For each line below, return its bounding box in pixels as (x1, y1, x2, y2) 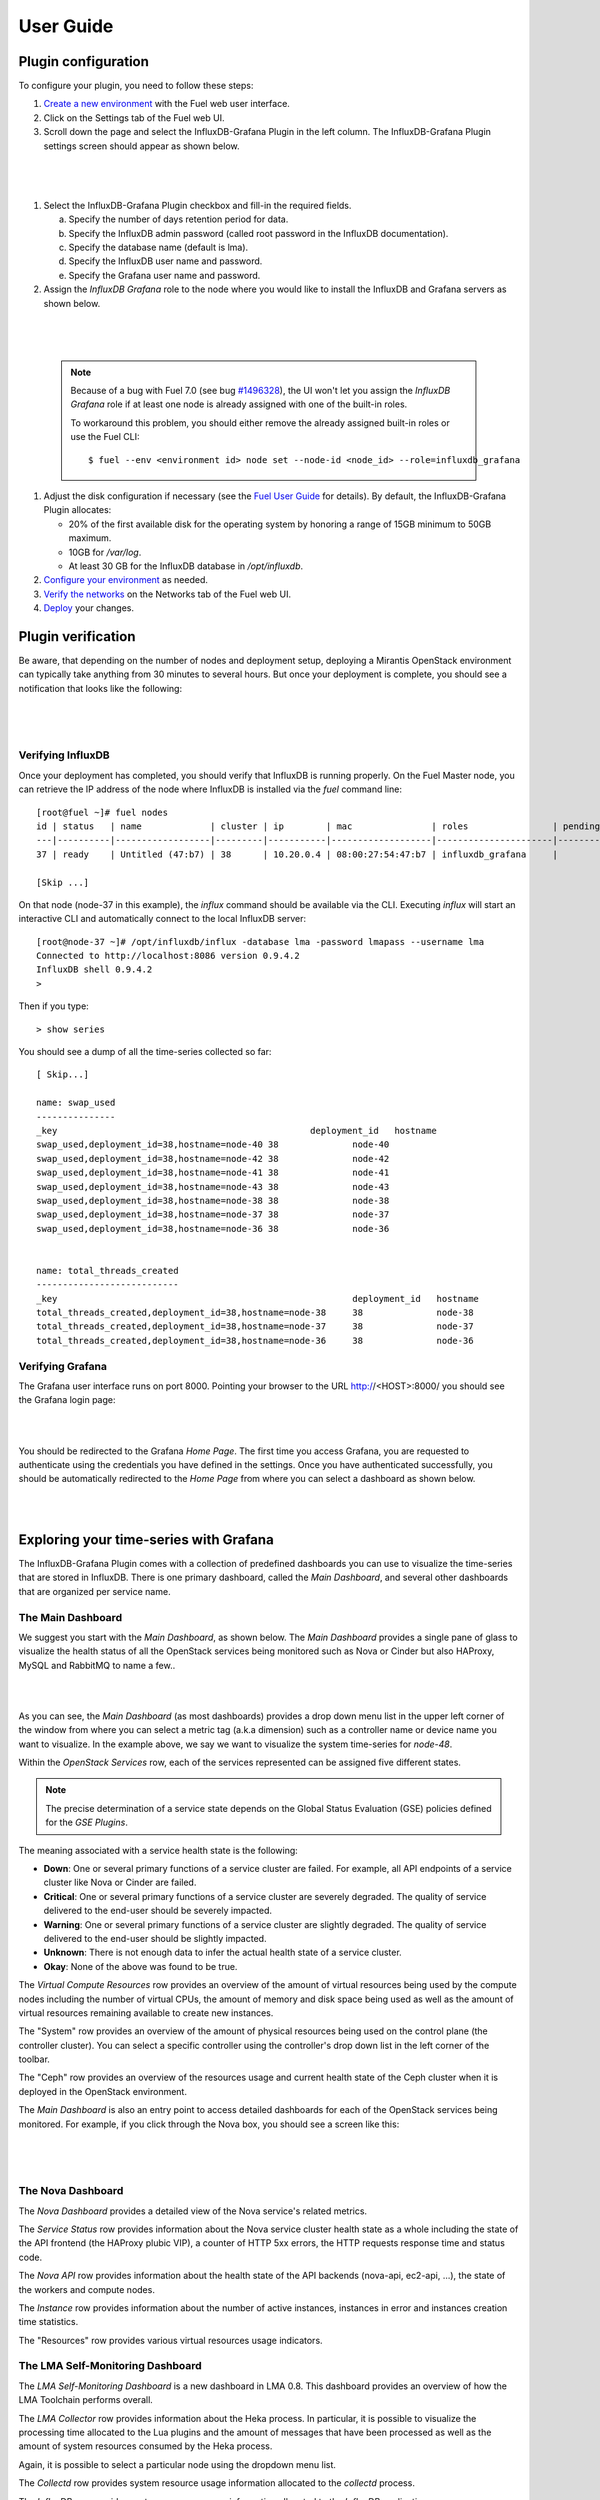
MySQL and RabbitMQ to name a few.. (18, 1659, 176, 1671)
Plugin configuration (18, 53, 150, 70)
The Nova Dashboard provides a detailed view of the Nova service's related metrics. (18, 2205, 368, 2217)
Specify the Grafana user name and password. (68, 269, 261, 281)
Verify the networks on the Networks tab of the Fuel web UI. (43, 588, 292, 600)
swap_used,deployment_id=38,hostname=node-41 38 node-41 (36, 1167, 390, 1179)
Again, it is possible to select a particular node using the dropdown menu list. (18, 2458, 337, 2470)
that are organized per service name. (18, 1585, 171, 1597)
